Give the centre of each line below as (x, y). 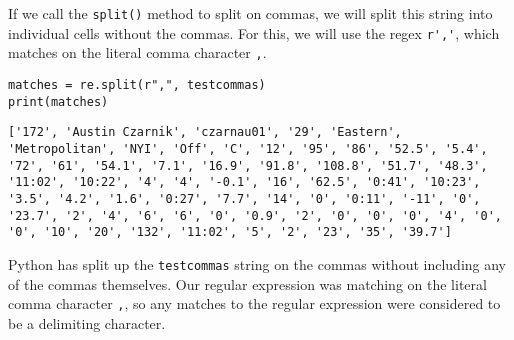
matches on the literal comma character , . (137, 52)
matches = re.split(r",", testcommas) (137, 84)
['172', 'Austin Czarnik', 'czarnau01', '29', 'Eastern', (205, 132)
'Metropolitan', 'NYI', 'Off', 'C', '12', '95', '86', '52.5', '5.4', (248, 148)
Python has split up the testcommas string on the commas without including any (257, 263)
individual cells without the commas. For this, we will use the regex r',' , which (254, 32)
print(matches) (58, 101)
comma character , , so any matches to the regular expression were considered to (254, 303)
